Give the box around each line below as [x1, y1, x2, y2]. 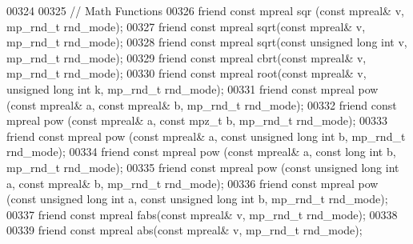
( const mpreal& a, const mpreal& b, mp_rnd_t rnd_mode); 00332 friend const [6, 96, 397, 113]
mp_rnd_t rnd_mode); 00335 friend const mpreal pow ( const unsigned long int [6, 158, 399, 175]
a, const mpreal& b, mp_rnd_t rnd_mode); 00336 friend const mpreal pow [6, 174, 379, 191]
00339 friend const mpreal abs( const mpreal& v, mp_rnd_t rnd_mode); [6, 222, 363, 238]
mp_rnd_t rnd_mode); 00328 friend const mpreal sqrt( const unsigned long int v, [6, 34, 407, 50]
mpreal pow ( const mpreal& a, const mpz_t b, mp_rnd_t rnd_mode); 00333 [6, 112, 387, 129]
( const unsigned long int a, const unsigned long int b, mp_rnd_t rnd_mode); [6, 190, 388, 207]
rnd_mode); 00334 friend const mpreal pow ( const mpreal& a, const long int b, [6, 143, 396, 160]
